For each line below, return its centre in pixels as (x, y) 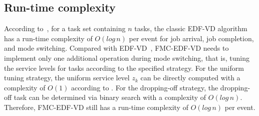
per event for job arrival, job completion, (191, 38)
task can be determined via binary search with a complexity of (110, 97)
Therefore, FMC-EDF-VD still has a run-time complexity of (96, 107)
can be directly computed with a (190, 78)
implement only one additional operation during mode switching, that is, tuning (127, 57)
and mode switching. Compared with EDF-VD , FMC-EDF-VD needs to (116, 48)
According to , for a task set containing (65, 28)
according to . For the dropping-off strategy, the (145, 87)
